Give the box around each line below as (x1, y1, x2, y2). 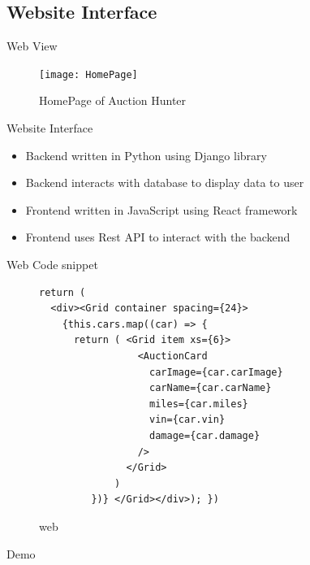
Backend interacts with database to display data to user (25, 174, 304, 191)
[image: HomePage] (39, 68, 138, 80)
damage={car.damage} (149, 429, 260, 441)
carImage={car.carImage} (149, 366, 283, 378)
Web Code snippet (6, 256, 98, 273)
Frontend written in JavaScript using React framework (25, 201, 298, 218)
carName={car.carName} (149, 382, 272, 394)
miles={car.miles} (149, 398, 248, 410)
